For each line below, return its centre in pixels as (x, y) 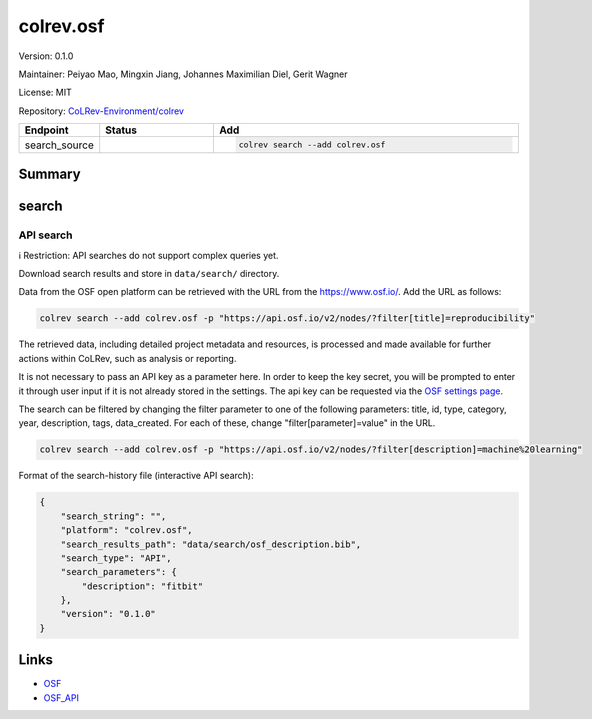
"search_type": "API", (116, 558)
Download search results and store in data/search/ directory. (149, 274)
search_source (59, 145)
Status (121, 130)
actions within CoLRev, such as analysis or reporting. (127, 358)
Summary (49, 174)
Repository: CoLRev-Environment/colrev (101, 111)
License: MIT (45, 92)
